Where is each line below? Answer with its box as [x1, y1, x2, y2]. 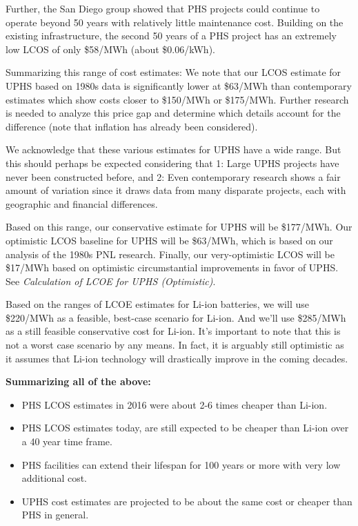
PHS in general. [21, 507, 89, 522]
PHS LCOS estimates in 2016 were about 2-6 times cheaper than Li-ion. [21, 397, 328, 411]
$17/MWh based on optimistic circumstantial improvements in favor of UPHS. [6, 260, 339, 275]
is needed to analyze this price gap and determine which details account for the [6, 106, 341, 120]
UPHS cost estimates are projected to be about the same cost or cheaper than [21, 494, 352, 508]
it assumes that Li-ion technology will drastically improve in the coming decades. [6, 351, 348, 365]
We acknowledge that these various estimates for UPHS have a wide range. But [6, 142, 341, 157]
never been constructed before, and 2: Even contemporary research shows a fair [6, 169, 341, 184]
